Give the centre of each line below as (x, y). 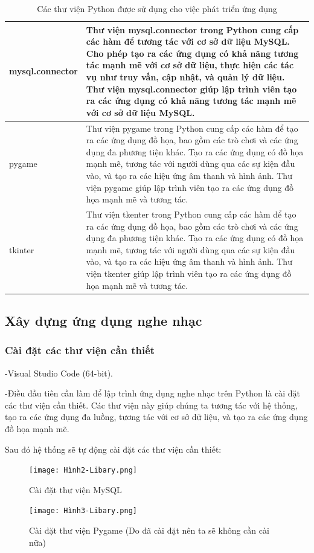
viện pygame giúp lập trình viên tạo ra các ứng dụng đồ (190, 187)
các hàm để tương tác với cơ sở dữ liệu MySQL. (188, 41)
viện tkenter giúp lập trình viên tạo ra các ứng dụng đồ (189, 273)
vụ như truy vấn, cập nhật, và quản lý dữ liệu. (185, 76)
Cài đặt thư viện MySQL (75, 489)
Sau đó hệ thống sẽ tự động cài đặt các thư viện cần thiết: (113, 449)
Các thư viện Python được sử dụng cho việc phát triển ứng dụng (157, 8)
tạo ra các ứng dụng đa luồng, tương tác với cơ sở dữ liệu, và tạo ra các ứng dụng (156, 417)
